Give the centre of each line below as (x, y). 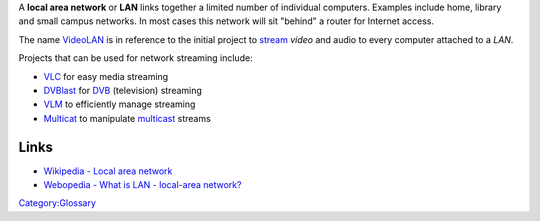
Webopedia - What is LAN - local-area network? (142, 185)
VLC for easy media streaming (106, 76)
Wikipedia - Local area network (108, 171)
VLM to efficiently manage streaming (119, 104)
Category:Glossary (57, 203)
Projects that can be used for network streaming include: (136, 58)
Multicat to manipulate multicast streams (127, 118)
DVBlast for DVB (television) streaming (122, 90)
